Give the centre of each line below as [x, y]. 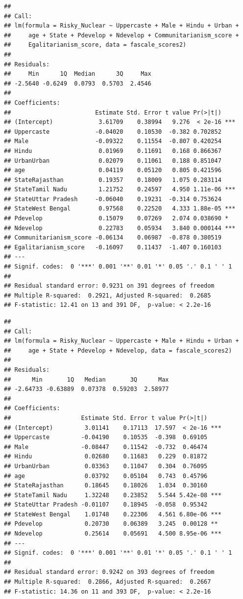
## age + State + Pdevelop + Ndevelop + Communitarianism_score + [121, 35]
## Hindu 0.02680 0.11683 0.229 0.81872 [106, 457]
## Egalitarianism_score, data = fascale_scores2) [95, 45]
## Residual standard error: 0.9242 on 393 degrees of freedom [109, 572]
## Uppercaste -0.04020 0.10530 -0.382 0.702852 [113, 132]
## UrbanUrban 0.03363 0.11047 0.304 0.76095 [106, 466]
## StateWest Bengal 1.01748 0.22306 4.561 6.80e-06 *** [113, 514]
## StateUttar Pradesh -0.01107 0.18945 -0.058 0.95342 [106, 505]
